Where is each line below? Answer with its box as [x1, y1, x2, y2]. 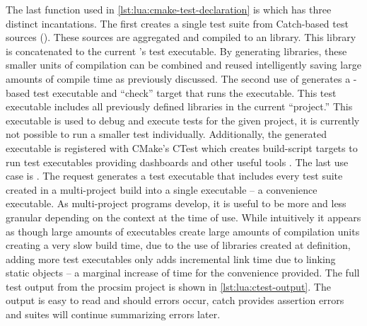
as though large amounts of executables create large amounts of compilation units [6, 223, 360, 238]
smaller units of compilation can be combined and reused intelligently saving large [6, 57, 361, 72]
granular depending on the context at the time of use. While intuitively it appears [6, 209, 361, 224]
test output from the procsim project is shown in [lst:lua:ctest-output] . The [6, 279, 331, 293]
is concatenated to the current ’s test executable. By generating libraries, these [6, 43, 347, 58]
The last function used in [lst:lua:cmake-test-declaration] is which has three [6, 2, 332, 16]
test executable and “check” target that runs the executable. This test [33, 85, 337, 100]
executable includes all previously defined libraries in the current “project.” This [6, 99, 353, 114]
